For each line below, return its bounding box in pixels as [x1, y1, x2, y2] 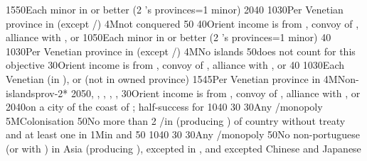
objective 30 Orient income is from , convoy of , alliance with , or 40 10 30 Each [6, 57, 345, 72]
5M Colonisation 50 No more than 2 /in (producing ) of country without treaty [6, 113, 346, 128]
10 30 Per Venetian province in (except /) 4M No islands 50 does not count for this [6, 43, 356, 58]
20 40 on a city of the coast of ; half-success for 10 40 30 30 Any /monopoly [6, 99, 323, 114]
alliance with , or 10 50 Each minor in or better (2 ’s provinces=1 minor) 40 [6, 30, 331, 45]
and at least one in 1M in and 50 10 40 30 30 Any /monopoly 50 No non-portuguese [6, 127, 361, 142]
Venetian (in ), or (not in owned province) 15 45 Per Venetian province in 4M [6, 71, 338, 86]
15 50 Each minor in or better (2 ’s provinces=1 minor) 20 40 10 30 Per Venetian [6, 2, 344, 16]
